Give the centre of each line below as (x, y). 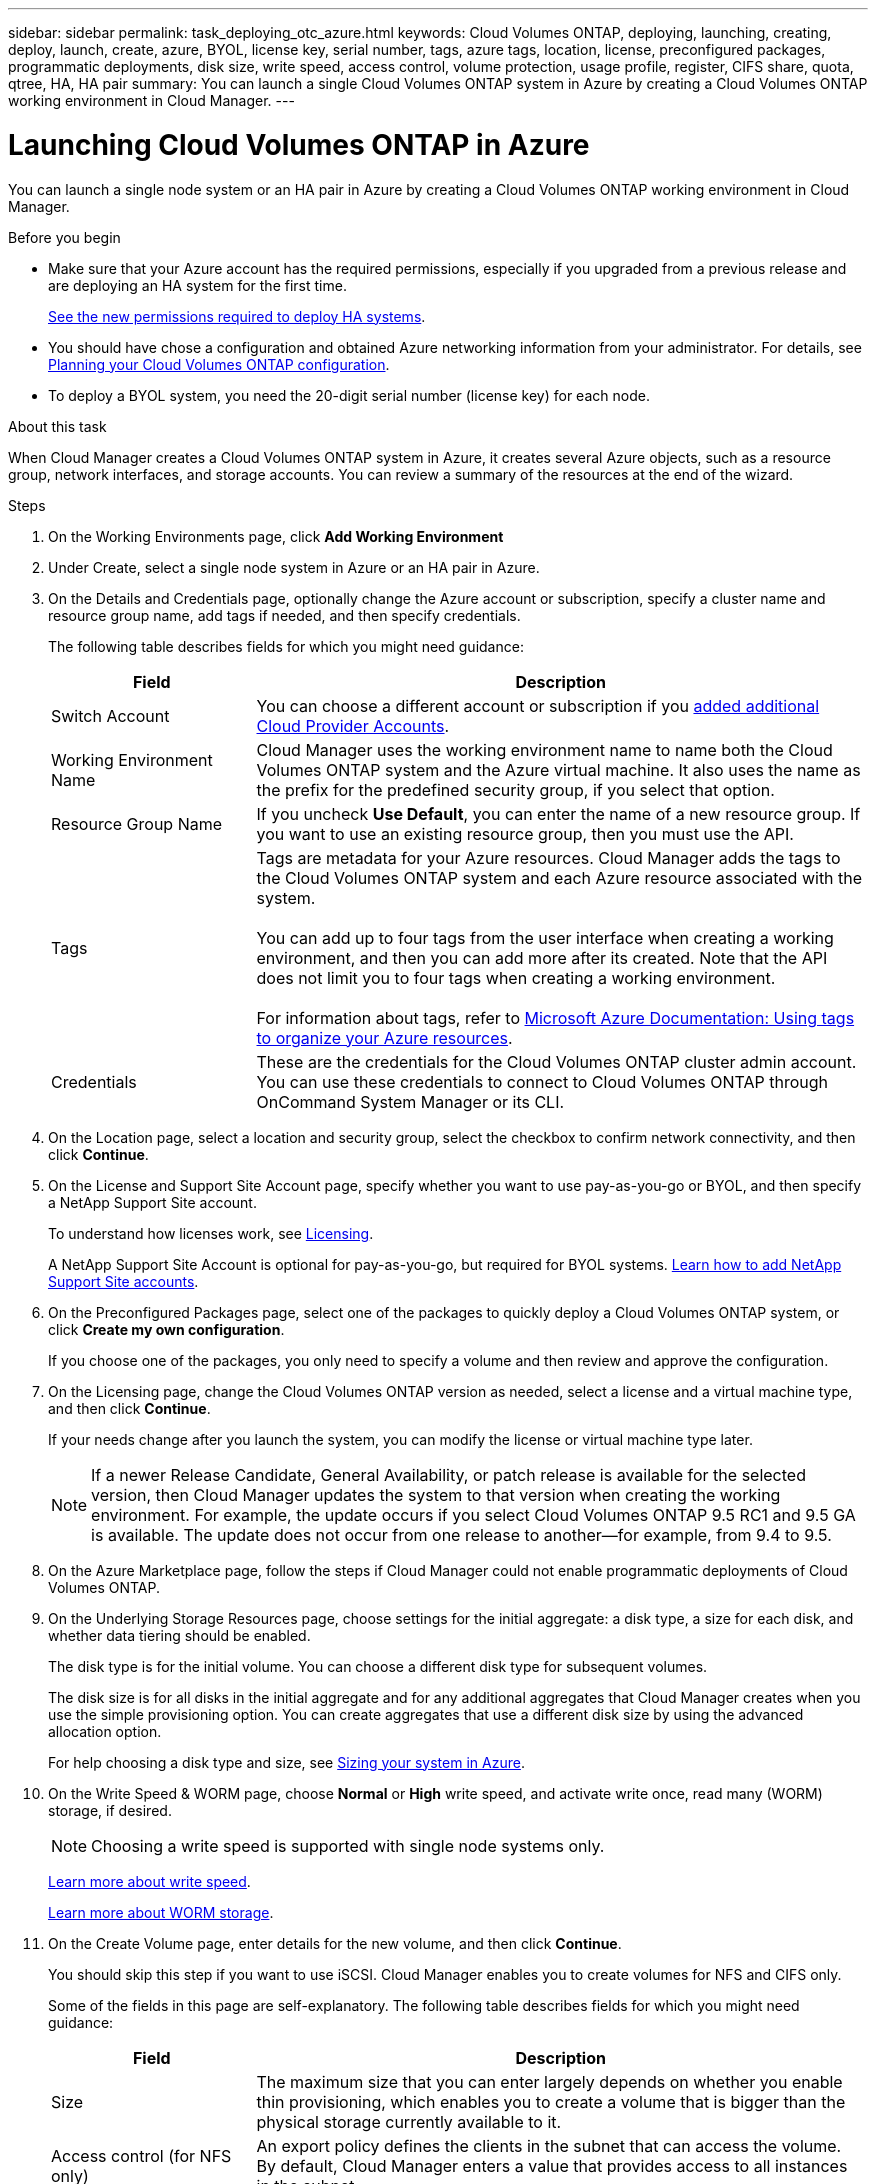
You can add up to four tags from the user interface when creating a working (545, 937)
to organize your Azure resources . (384, 1037)
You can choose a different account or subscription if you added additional (538, 705)
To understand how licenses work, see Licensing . (211, 1233)
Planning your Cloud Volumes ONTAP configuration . (219, 364)
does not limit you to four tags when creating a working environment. (516, 977)
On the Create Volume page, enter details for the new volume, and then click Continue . (335, 1943)
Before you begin (64, 237)
